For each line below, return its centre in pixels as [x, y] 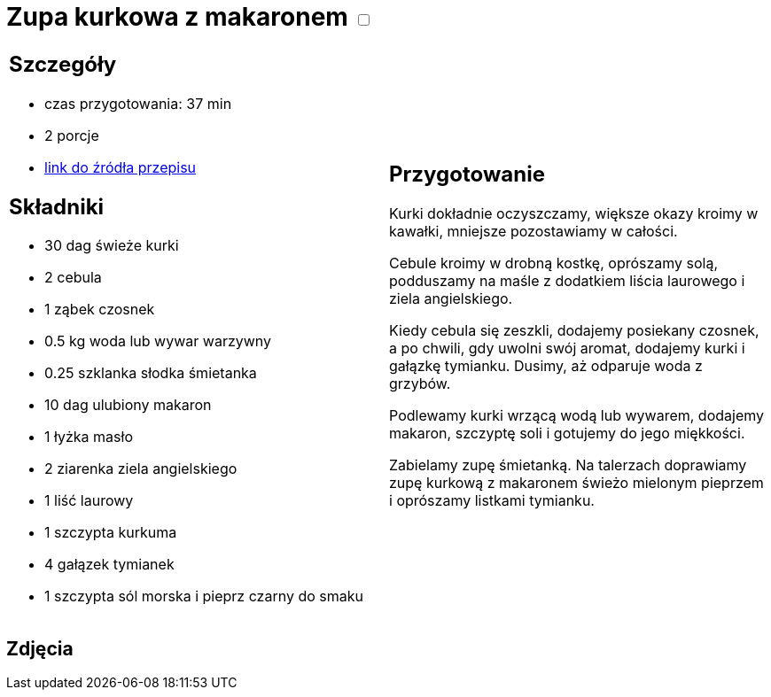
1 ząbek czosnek [100, 310]
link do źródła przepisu [121, 167]
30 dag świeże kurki [112, 246]
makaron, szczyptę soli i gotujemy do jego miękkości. [567, 434]
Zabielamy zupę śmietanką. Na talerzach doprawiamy [568, 465]
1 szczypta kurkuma [111, 533]
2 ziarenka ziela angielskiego [141, 469]
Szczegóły [63, 64]
